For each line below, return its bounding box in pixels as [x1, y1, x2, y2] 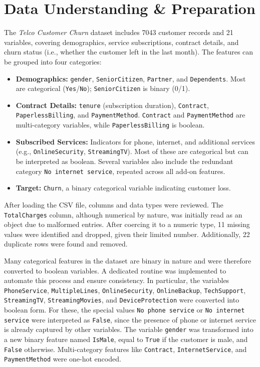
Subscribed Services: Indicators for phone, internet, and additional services [16, 136, 255, 146]
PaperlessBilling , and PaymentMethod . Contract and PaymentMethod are [16, 109, 245, 120]
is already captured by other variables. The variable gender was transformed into [4, 324, 253, 334]
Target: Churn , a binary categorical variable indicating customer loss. [16, 182, 231, 193]
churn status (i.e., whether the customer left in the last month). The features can [4, 46, 253, 57]
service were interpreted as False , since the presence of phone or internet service [4, 314, 256, 324]
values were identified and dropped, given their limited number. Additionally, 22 [4, 228, 250, 239]
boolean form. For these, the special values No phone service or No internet [4, 304, 245, 315]
